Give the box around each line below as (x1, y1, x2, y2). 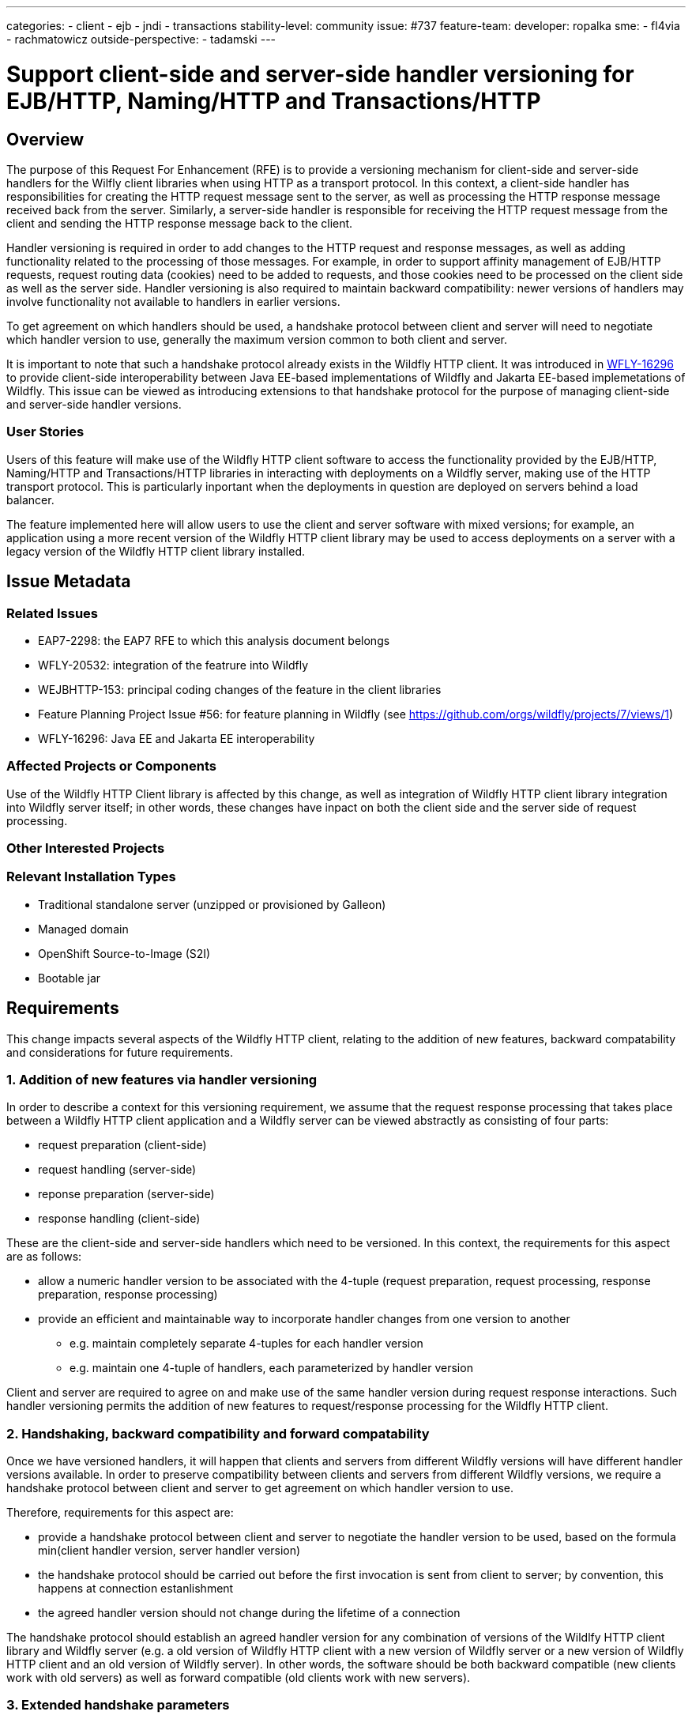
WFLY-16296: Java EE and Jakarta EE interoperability (38, 731, 315, 745)
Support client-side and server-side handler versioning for (6, 60, 634, 88)
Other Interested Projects (6, 840, 165, 857)
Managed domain (38, 922, 129, 936)
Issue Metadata (6, 571, 131, 592)
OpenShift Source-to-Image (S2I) (38, 946, 211, 960)
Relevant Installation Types (6, 869, 176, 885)
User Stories (6, 424, 85, 440)
